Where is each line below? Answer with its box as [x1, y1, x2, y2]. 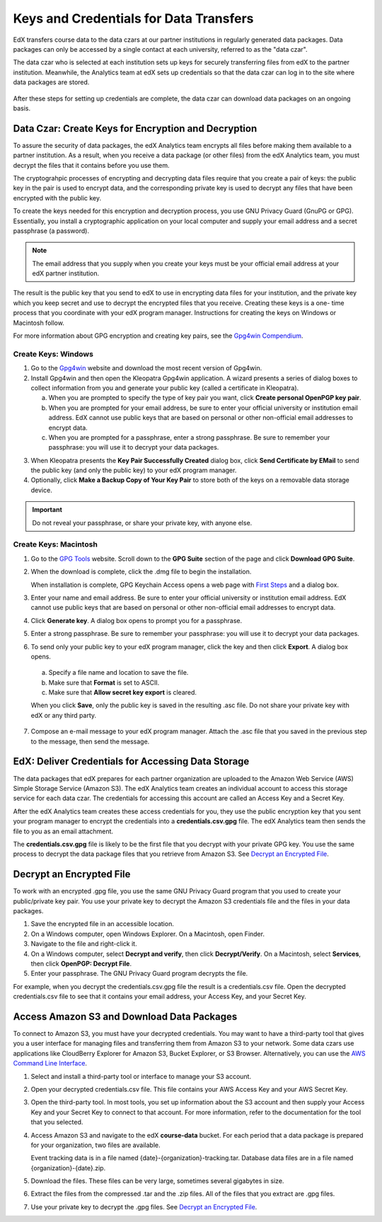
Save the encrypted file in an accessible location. [30, 920, 175, 928]
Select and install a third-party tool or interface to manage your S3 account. [30, 1072, 251, 1080]
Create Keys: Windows [13, 349, 93, 359]
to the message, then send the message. [30, 737, 150, 746]
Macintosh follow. [13, 319, 65, 327]
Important [32, 506, 63, 514]
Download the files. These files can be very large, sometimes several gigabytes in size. [30, 1177, 284, 1185]
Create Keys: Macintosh [13, 539, 98, 549]
